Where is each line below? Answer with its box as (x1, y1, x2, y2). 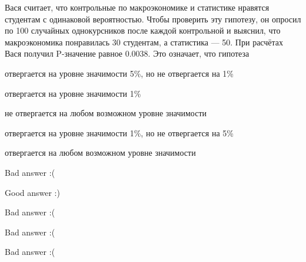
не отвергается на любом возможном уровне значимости (5, 107, 207, 119)
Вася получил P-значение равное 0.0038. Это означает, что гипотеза (5, 47, 250, 60)
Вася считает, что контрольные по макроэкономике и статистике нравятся (5, 1, 270, 13)
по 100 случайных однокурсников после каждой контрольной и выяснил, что (5, 24, 281, 37)
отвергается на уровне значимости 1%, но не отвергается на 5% (5, 126, 234, 139)
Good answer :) (5, 186, 60, 198)
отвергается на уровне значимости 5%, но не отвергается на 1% (5, 67, 234, 79)
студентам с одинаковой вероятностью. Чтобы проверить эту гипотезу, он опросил (5, 12, 301, 25)
